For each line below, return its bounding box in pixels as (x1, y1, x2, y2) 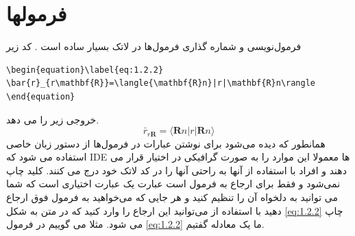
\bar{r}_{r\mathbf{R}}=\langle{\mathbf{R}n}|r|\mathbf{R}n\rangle (6, 78, 316, 88)
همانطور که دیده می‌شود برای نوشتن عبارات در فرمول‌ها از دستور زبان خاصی (6, 136, 326, 150)
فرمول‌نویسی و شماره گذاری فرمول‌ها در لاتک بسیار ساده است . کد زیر (6, 39, 302, 54)
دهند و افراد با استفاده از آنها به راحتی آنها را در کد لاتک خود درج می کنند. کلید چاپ (6, 163, 347, 177)
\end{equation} (6, 91, 75, 102)
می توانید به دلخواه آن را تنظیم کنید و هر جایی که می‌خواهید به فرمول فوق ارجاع (6, 189, 338, 204)
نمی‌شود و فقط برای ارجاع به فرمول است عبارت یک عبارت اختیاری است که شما (6, 176, 341, 191)
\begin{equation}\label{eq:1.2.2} (6, 64, 164, 75)
